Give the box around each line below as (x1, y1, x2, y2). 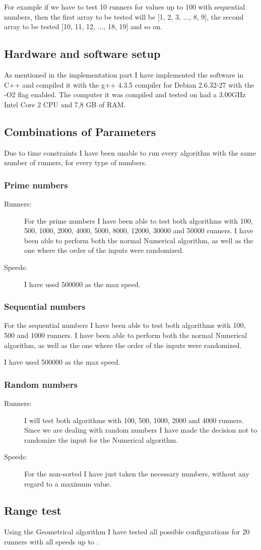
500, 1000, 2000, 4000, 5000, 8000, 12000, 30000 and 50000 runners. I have (24, 225, 253, 236)
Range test (4, 503, 61, 518)
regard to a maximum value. (24, 478, 112, 489)
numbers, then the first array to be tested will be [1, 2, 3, (4, 11, 181, 22)
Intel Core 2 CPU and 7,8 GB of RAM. (4, 99, 126, 109)
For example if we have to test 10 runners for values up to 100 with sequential (4, 2, 245, 12)
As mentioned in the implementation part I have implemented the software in (4, 69, 244, 80)
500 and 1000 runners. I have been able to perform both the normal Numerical (4, 329, 247, 340)
